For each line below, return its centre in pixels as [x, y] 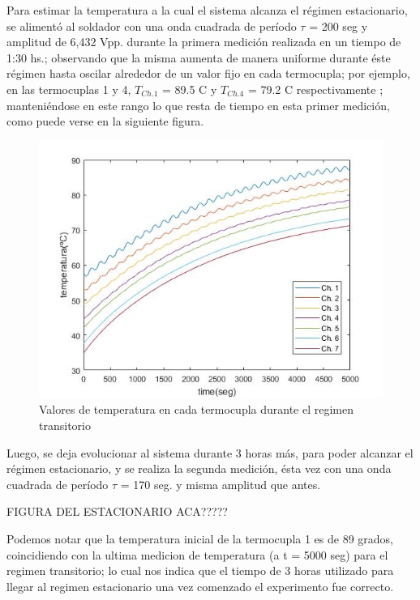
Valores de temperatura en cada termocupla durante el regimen [197, 409]
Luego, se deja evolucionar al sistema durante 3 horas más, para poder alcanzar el [210, 452]
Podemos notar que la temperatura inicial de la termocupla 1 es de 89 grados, [200, 538]
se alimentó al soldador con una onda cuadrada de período [152, 26]
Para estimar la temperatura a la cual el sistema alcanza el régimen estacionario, [207, 10]
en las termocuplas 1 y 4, [69, 89]
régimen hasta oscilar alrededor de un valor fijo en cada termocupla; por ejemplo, [208, 73]
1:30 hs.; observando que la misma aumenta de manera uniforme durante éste [199, 57]
